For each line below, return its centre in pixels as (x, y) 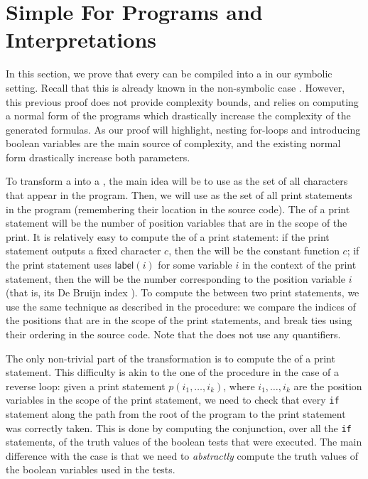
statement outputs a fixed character (83, 251)
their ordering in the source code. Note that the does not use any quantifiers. (173, 334)
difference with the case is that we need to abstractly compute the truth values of (182, 455)
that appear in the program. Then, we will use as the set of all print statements (179, 195)
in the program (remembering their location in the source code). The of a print (178, 209)
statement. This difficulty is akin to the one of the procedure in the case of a (172, 372)
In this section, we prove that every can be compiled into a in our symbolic (169, 74)
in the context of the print (299, 265)
